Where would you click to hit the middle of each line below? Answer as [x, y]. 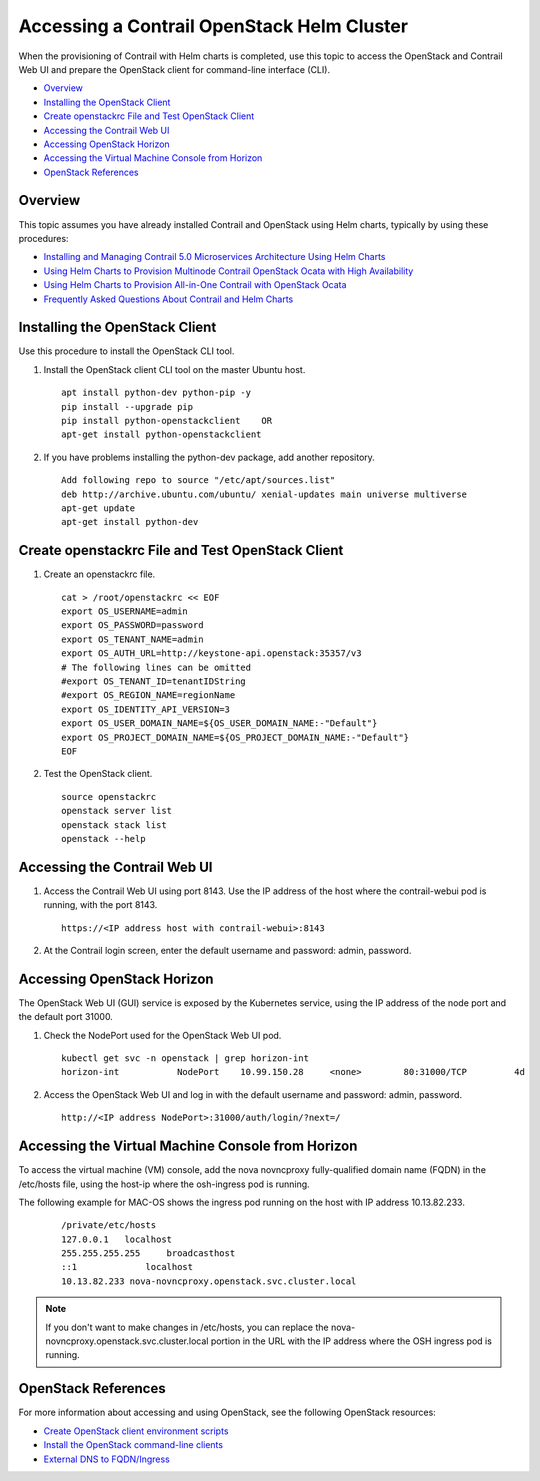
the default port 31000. [66, 1017]
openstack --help [103, 838]
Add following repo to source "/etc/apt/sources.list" [198, 480]
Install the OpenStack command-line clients [133, 1445]
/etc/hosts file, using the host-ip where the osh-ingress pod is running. [164, 1184]
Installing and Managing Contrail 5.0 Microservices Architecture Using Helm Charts [214, 257]
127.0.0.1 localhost [117, 1239]
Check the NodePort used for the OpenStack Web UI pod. [162, 1035]
